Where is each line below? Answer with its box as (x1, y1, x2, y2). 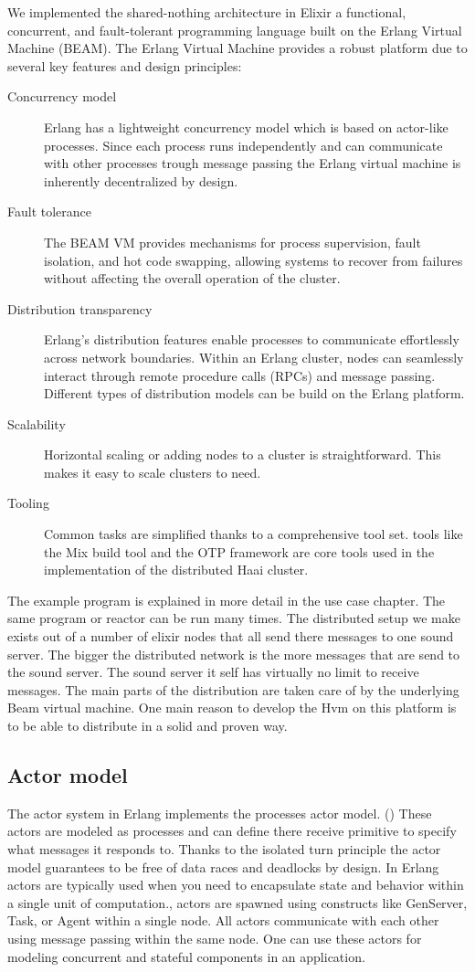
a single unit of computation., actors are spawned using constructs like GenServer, (7, 893, 468, 912)
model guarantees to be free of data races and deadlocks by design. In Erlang (7, 857, 439, 876)
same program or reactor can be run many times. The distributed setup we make (7, 608, 460, 628)
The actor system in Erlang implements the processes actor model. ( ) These (7, 803, 432, 822)
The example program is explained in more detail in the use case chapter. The (7, 590, 446, 609)
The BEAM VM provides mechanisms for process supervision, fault (44, 232, 421, 251)
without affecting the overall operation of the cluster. (44, 269, 341, 288)
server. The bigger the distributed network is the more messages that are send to (7, 644, 460, 663)
